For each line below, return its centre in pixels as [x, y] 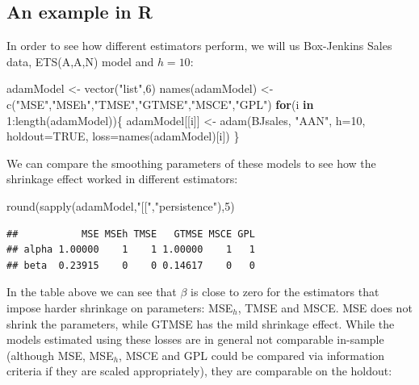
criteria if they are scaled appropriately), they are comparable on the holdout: [199, 371]
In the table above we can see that [92, 292]
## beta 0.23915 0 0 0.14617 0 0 [131, 265]
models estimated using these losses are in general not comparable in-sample [195, 339]
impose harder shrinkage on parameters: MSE [120, 307]
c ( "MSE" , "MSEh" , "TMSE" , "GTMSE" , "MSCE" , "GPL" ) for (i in [160, 104]
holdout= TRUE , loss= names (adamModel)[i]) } [123, 136]
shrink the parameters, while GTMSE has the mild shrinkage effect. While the [201, 323]
